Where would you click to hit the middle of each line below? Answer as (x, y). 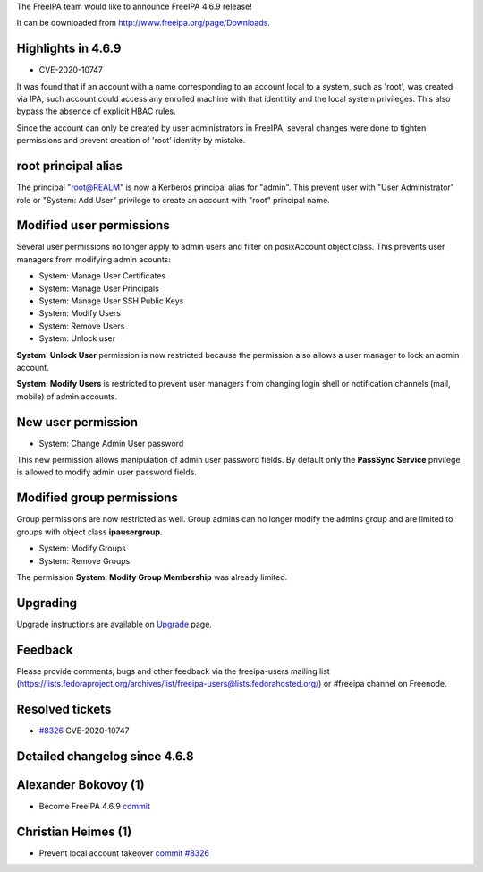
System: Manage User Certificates (102, 276)
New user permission (77, 422)
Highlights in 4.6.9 (69, 49)
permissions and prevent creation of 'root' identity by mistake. (131, 141)
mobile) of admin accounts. (67, 396)
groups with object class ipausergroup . (89, 532)
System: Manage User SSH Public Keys (111, 301)
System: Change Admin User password (111, 443)
